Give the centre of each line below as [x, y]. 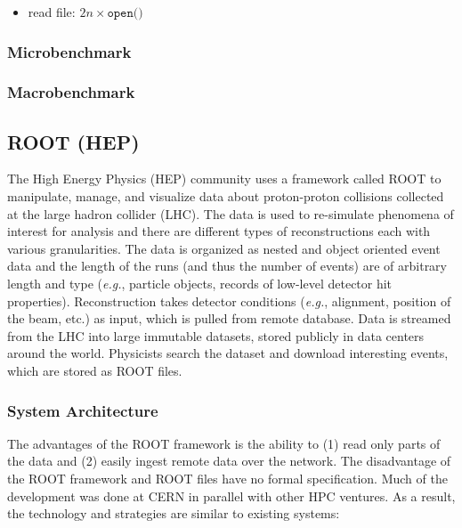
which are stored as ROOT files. [95, 371]
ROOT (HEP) [73, 141]
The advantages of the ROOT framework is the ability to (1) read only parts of [224, 443]
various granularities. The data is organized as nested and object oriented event [224, 248]
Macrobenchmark [71, 92]
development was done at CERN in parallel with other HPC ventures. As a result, [231, 496]
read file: [52, 12]
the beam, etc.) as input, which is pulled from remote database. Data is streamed [229, 318]
